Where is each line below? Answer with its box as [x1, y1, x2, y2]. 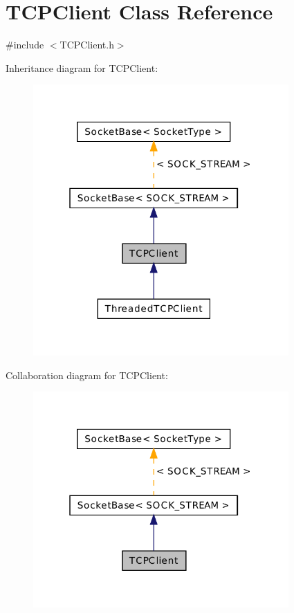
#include [6, 37, 44, 52]
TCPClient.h [59, 37, 114, 52]
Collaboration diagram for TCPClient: [6, 367, 168, 382]
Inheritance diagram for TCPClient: [6, 60, 158, 75]
